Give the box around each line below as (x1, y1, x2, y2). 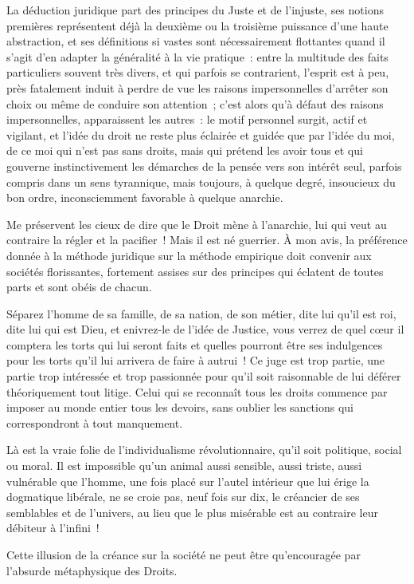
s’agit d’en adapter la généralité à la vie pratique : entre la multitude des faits (6, 48, 389, 65)
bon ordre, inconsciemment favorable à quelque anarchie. (6, 189, 283, 206)
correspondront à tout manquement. (6, 414, 183, 431)
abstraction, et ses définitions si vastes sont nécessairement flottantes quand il (6, 33, 385, 49)
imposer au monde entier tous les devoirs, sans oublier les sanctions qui (6, 399, 353, 416)
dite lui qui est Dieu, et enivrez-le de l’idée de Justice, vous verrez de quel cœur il (6, 321, 404, 337)
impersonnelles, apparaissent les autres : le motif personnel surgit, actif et (6, 111, 368, 128)
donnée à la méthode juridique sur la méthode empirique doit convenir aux (6, 247, 372, 263)
